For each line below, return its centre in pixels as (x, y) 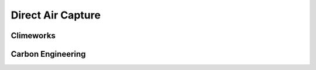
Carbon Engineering (48, 54)
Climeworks (33, 36)
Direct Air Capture (56, 15)
